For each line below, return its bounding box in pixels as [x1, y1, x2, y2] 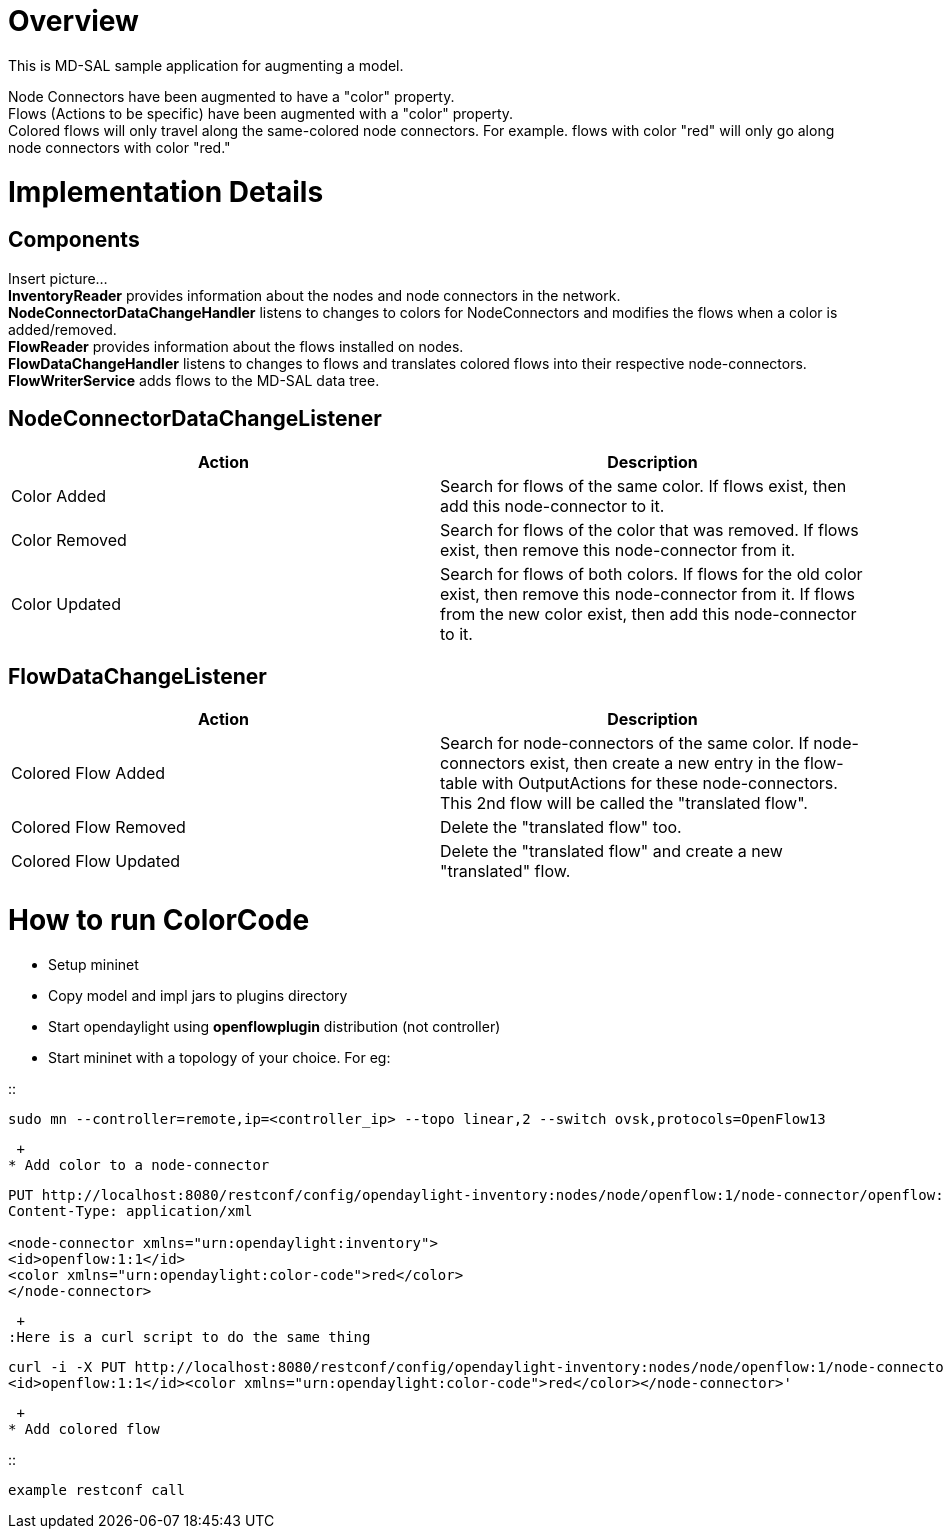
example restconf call [8, 1481, 186, 1498]
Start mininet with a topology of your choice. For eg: [48, 1048, 391, 1066]
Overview [8, 4, 139, 38]
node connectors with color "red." [8, 138, 231, 156]
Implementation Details [8, 174, 324, 209]
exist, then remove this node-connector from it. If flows [440, 583, 855, 604]
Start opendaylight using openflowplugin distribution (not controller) [48, 1017, 501, 1035]
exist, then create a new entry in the [529, 753, 800, 774]
